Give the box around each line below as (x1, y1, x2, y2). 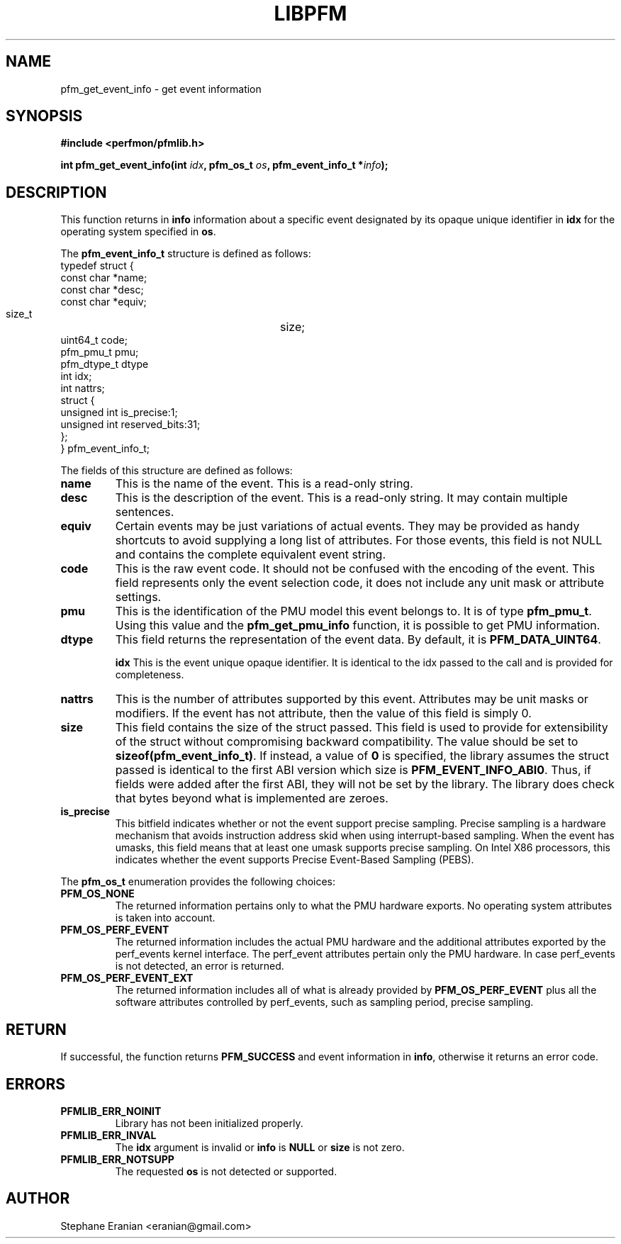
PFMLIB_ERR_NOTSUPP (60, 1153, 174, 1165)
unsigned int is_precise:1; (60, 406, 178, 419)
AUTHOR (6, 1189, 70, 1208)
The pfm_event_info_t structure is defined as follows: (60, 247, 311, 260)
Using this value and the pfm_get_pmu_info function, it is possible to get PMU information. (115, 618, 600, 633)
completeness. (115, 668, 184, 681)
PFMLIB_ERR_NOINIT (60, 1104, 162, 1117)
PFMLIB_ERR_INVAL (60, 1128, 157, 1141)
